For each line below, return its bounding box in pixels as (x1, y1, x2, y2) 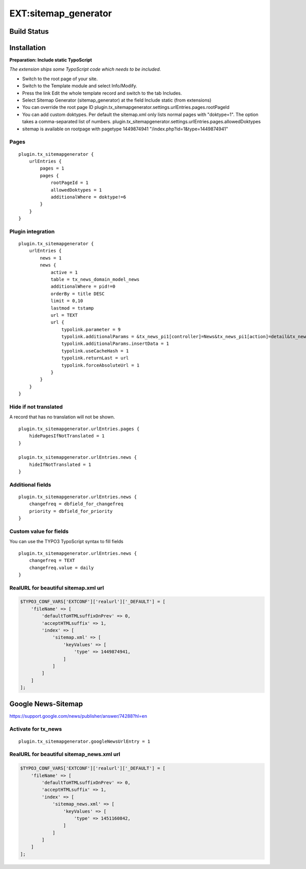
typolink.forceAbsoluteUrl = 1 (61, 362, 140, 368)
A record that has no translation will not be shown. (9, 414, 115, 420)
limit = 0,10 (50, 298, 84, 304)
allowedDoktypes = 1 (50, 187, 102, 193)
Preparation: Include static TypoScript (9, 57, 92, 63)
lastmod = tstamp (50, 305, 94, 311)
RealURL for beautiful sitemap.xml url (9, 584, 104, 591)
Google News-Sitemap (9, 699, 83, 708)
